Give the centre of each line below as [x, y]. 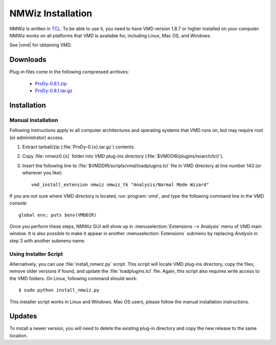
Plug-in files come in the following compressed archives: [69, 72]
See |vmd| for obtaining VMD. [41, 45]
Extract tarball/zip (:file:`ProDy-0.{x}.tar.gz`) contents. [79, 147]
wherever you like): [42, 173]
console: [19, 203]
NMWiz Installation [51, 13]
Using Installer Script [36, 254]
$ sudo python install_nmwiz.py [59, 290]
